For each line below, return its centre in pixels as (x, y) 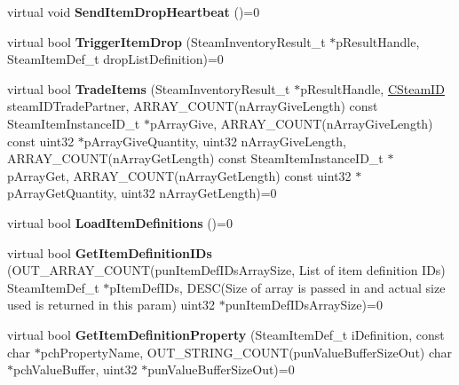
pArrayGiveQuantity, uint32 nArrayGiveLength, (215, 141)
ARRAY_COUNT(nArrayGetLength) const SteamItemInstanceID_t (195, 158)
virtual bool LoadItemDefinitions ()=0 (120, 222)
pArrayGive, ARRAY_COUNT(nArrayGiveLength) (291, 123)
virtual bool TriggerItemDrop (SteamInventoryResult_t (166, 41)
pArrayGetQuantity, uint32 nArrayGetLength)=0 (142, 193)
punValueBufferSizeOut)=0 (221, 369)
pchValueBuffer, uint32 (75, 369)
